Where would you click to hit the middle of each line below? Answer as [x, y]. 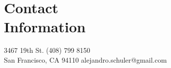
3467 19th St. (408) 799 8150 [47, 50]
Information [45, 27]
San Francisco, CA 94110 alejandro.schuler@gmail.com [85, 59]
